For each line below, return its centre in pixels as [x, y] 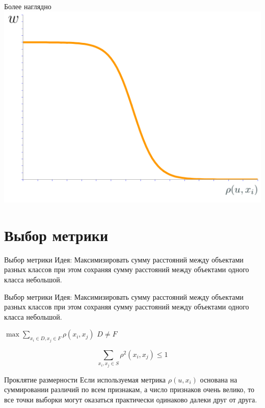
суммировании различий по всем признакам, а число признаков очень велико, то [129, 389]
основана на [219, 379]
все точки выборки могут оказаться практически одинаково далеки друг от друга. [131, 399]
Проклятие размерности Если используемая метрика [85, 379]
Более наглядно [28, 6]
